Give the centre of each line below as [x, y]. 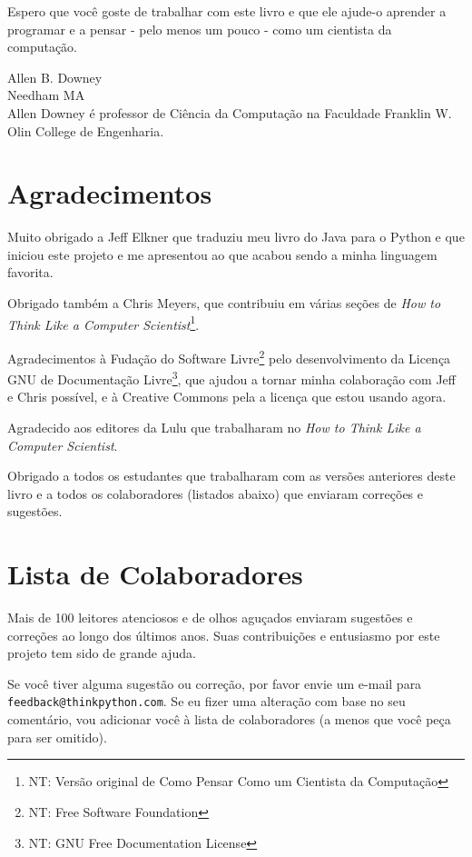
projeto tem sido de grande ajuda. [102, 653]
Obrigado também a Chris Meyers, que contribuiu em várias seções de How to [224, 303]
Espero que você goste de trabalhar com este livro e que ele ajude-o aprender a [227, 11]
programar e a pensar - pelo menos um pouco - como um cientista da [200, 29]
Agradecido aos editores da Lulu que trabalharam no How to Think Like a [214, 427]
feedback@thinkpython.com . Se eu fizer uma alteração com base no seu [206, 701]
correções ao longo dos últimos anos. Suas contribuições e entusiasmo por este [224, 635]
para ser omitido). [57, 737]
